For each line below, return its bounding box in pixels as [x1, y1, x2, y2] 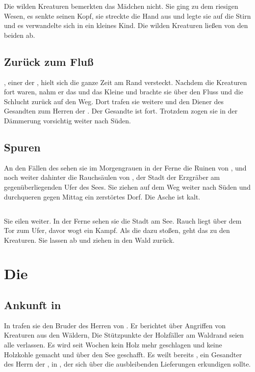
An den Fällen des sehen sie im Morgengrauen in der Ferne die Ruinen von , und [4, 162, 247, 172]
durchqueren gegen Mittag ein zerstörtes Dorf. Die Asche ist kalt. [4, 191, 201, 201]
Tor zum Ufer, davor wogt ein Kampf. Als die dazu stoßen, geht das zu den [4, 225, 230, 235]
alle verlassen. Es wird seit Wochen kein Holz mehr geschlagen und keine [4, 340, 222, 350]
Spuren [4, 139, 41, 154]
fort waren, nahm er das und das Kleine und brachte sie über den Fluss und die [4, 86, 243, 97]
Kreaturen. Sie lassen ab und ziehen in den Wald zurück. [4, 234, 175, 245]
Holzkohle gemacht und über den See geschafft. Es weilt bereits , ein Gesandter [4, 349, 242, 359]
